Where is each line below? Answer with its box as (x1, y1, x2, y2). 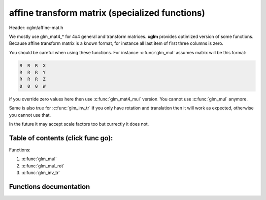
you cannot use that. (9, 112, 51, 118)
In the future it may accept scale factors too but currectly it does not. (9, 121, 149, 127)
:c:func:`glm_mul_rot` (21, 163, 65, 168)
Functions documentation (9, 182, 90, 191)
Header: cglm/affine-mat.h (9, 25, 64, 31)
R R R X (19, 63, 46, 68)
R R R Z (19, 76, 46, 82)
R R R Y (19, 69, 46, 75)
